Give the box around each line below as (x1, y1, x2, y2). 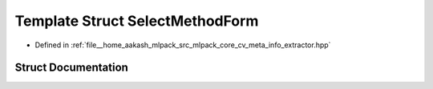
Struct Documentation (14, 61, 128, 75)
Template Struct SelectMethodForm (14, 12, 259, 30)
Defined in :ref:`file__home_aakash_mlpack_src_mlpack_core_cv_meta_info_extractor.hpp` (34, 40, 331, 50)
